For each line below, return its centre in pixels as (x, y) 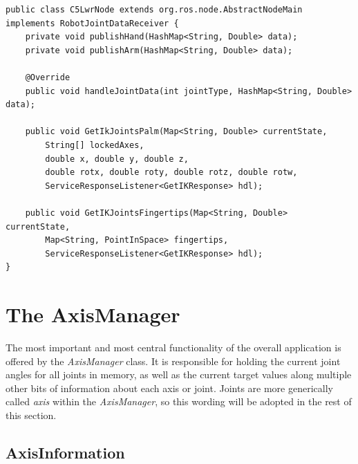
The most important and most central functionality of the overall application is (173, 347)
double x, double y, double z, (117, 159)
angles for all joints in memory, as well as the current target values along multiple (179, 374)
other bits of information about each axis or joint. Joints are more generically (169, 388)
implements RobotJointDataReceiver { (92, 23)
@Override (48, 77)
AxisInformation (65, 452)
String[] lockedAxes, (95, 145)
